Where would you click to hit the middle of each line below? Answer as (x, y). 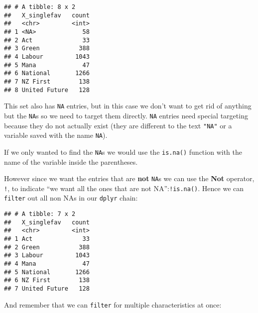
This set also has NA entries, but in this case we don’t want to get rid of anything (128, 106)
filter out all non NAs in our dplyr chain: (71, 198)
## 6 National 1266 (47, 73)
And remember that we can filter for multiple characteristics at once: (113, 304)
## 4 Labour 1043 (47, 56)
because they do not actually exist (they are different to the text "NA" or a (118, 125)
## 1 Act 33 (47, 239)
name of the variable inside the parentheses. (71, 161)
